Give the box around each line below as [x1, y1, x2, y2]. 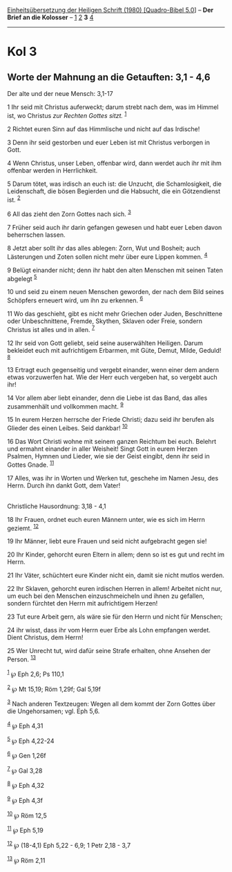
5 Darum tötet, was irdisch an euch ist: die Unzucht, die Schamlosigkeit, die [7, 180, 222, 188]
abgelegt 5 [7, 273, 37, 282]
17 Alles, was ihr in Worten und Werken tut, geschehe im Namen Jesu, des [7, 474, 219, 482]
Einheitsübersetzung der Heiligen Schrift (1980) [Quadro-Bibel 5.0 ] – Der [7, 6, 214, 14]
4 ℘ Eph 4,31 [7, 720, 43, 730]
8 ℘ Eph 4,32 [7, 780, 45, 790]
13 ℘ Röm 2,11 [7, 855, 46, 864]
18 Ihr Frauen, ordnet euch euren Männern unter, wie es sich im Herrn [7, 515, 205, 523]
